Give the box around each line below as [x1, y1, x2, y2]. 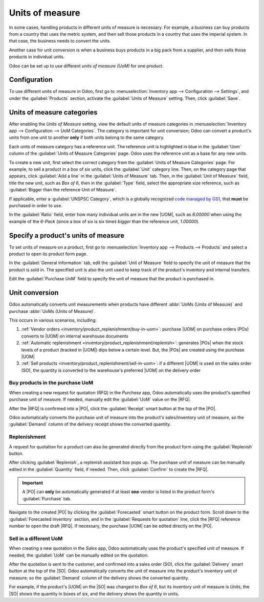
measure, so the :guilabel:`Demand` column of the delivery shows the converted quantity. [9, 575, 189, 580]
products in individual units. [9, 54, 65, 60]
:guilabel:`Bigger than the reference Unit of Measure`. [9, 187, 117, 193]
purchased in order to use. [9, 203, 63, 208]
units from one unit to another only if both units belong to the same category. [9, 134, 165, 140]
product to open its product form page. [9, 251, 88, 257]
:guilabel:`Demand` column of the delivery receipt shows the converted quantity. [9, 421, 171, 427]
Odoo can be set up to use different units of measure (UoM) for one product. [9, 63, 164, 68]
